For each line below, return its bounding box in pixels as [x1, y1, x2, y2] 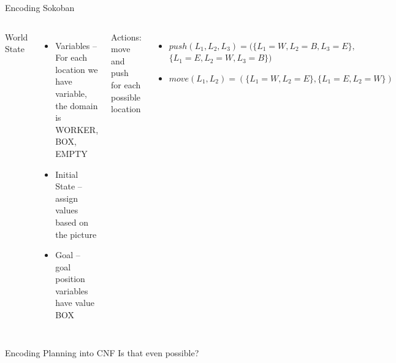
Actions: [111, 30, 142, 43]
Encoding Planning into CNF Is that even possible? [5, 346, 199, 359]
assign [55, 191, 78, 204]
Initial [55, 167, 78, 180]
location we [55, 63, 98, 75]
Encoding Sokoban [5, 1, 75, 13]
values [55, 204, 78, 216]
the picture [55, 227, 97, 240]
